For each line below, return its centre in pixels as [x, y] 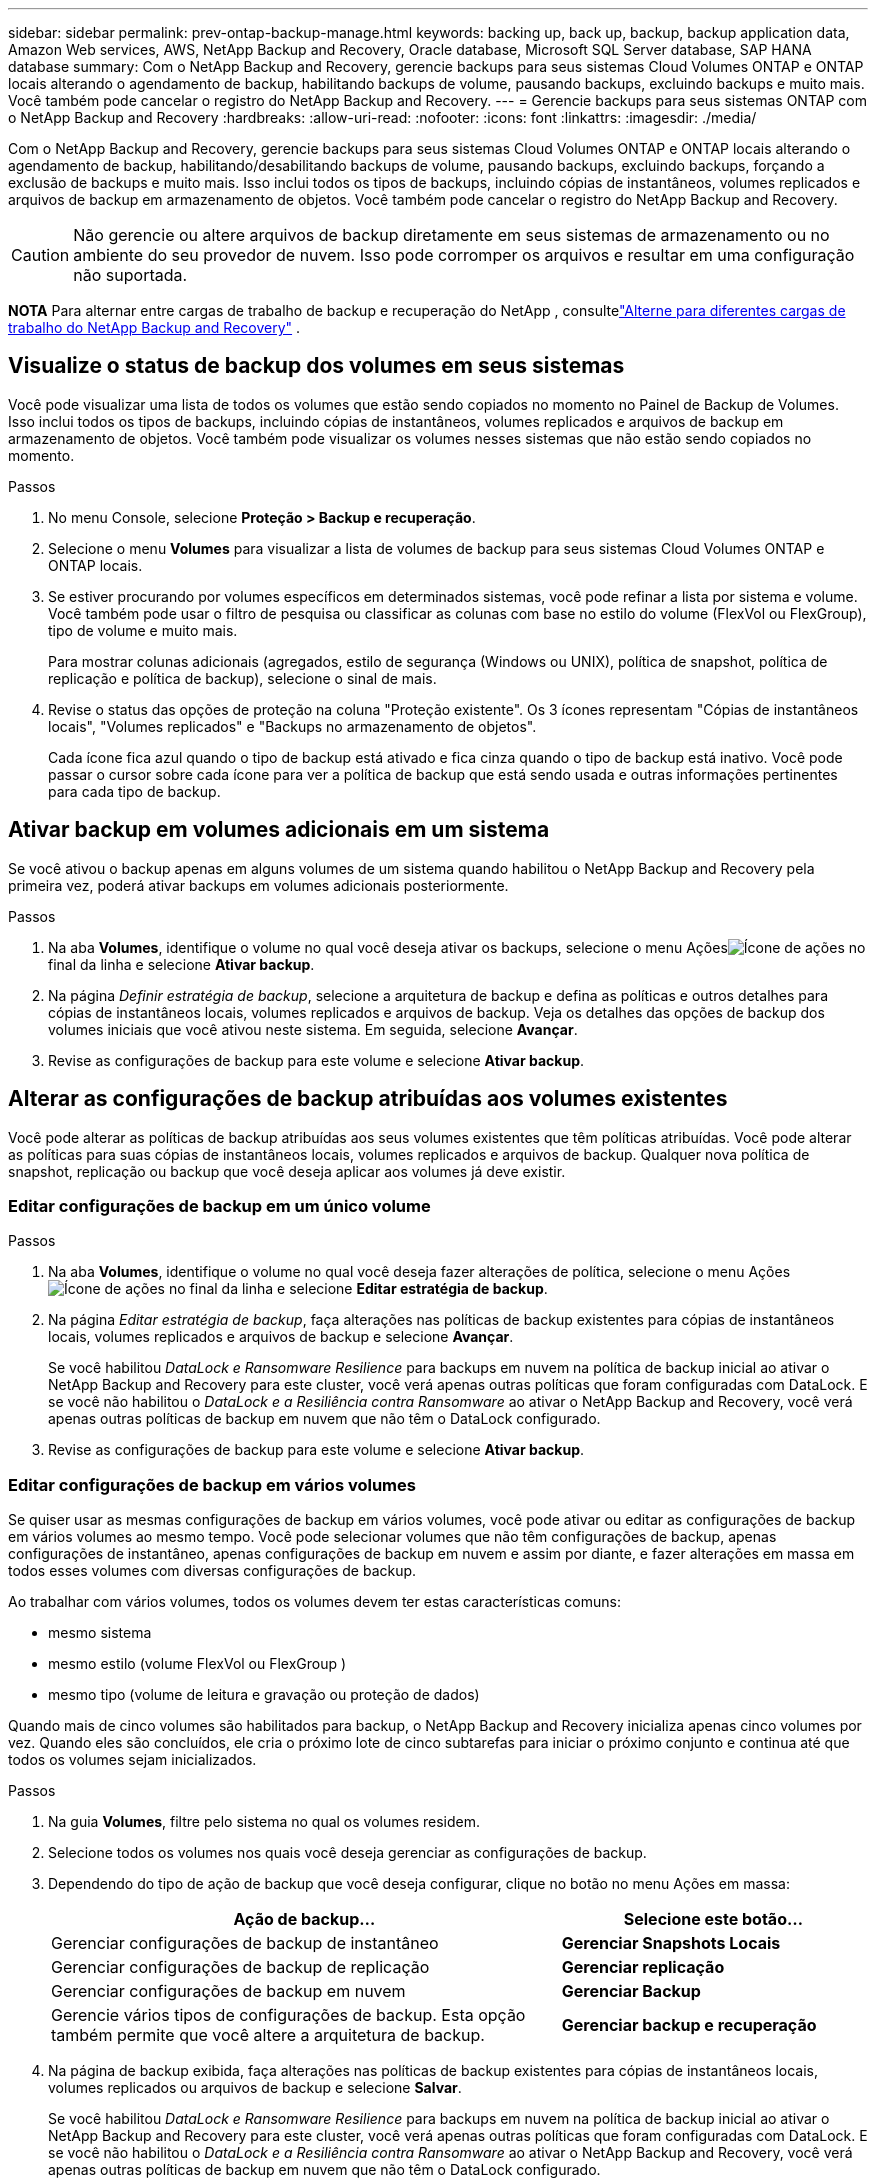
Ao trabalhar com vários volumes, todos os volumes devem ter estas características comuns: [314, 1602]
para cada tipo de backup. [134, 791]
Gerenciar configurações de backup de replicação [240, 1967]
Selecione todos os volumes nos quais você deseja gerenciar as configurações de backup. [347, 1853]
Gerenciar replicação [643, 1967]
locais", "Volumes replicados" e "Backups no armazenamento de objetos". [292, 726]
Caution [40, 255]
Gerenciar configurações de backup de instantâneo [245, 1943]
